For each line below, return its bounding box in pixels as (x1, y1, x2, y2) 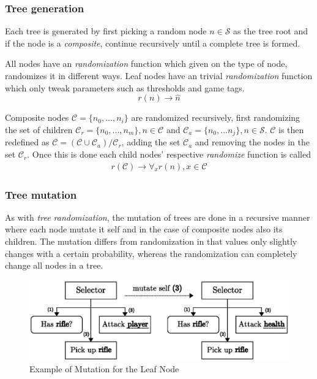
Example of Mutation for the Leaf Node (29, 362, 179, 375)
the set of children (5, 123, 73, 136)
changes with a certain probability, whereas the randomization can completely (5, 247, 297, 259)
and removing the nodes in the (195, 136, 310, 148)
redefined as (5, 136, 50, 148)
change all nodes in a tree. (5, 259, 103, 272)
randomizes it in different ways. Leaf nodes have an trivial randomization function (5, 69, 313, 82)
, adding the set (121, 136, 181, 148)
